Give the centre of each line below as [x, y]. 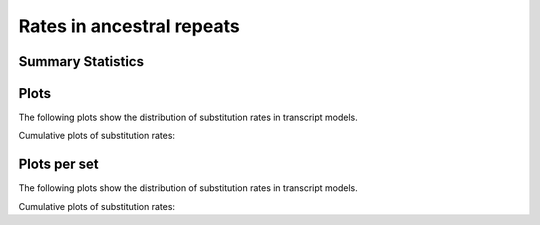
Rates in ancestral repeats [129, 26]
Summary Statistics [81, 61]
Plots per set [58, 164]
